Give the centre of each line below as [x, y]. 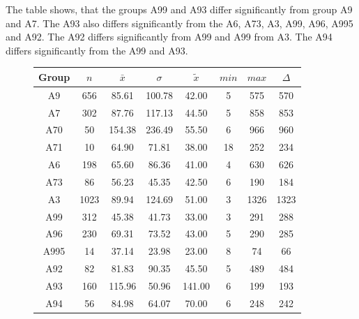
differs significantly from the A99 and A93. [97, 50]
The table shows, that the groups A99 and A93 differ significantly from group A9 [179, 9]
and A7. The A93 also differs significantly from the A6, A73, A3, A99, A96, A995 [179, 23]
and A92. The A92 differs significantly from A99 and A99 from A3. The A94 [169, 37]
